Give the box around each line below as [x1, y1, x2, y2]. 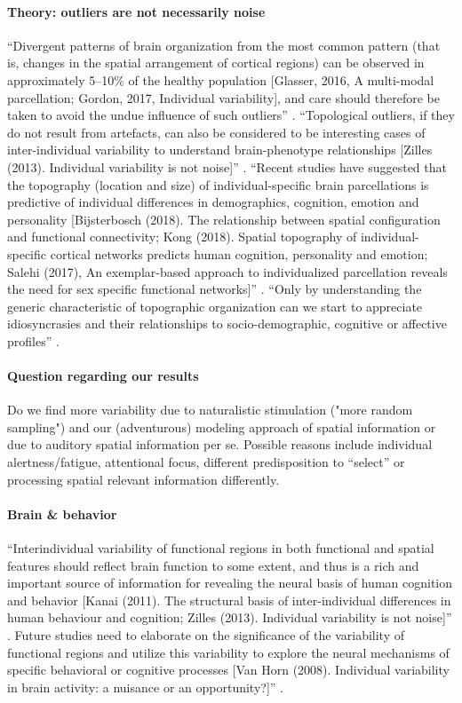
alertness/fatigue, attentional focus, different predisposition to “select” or [7, 453, 405, 471]
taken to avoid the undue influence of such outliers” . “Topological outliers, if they [7, 106, 455, 124]
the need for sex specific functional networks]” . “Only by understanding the [7, 280, 422, 298]
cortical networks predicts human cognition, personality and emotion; [50, 244, 428, 263]
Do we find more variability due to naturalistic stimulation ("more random [7, 400, 413, 419]
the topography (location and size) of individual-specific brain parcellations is [7, 175, 429, 194]
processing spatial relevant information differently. [7, 470, 280, 488]
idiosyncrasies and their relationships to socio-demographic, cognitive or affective [7, 314, 447, 333]
